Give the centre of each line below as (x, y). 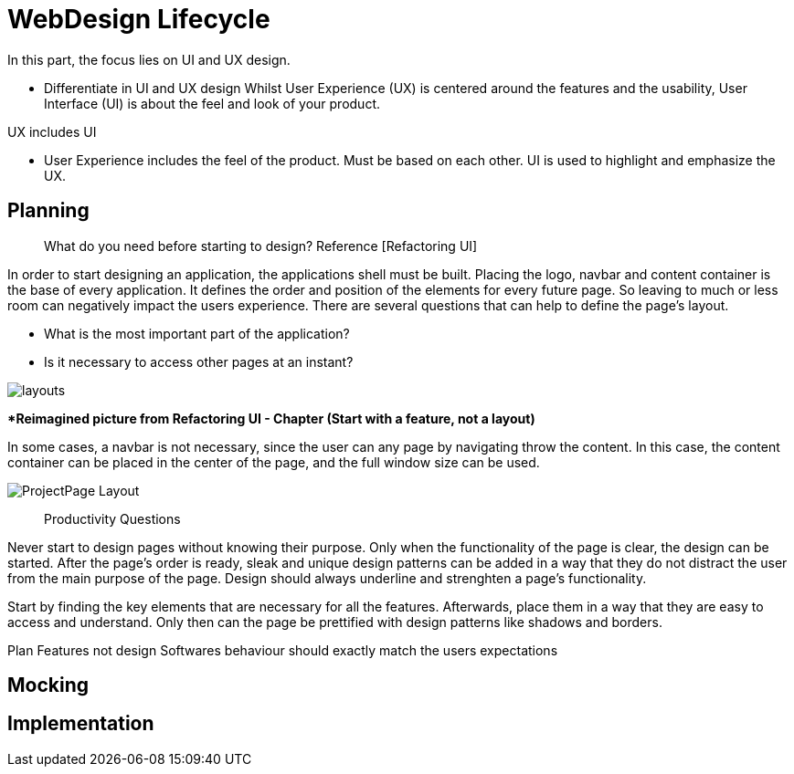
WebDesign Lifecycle (139, 19)
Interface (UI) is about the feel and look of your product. (212, 103)
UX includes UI (52, 131)
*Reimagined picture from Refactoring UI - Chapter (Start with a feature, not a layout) (271, 418)
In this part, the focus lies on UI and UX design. (149, 59)
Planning (48, 211)
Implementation (81, 724)
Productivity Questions (112, 518)
